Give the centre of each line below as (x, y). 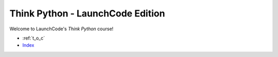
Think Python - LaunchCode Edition (87, 13)
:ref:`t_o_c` (34, 38)
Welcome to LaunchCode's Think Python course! (62, 29)
